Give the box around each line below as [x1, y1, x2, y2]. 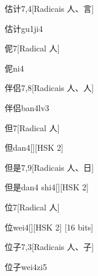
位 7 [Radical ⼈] [5, 200, 60, 213]
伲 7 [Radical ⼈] [5, 42, 60, 54]
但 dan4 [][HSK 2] [5, 141, 63, 154]
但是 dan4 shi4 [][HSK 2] [5, 181, 89, 193]
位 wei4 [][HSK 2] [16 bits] [5, 220, 93, 233]
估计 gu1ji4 [5, 22, 43, 34]
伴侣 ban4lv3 [5, 101, 49, 113]
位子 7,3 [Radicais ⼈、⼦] [5, 241, 94, 253]
